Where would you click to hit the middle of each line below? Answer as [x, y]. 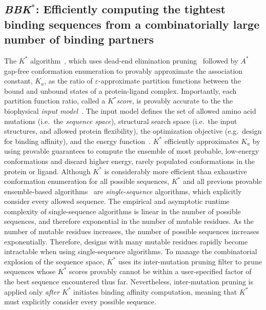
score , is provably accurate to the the [175, 101]
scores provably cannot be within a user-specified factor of [160, 271]
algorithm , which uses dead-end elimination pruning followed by [134, 60]
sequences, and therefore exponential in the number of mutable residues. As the [129, 221]
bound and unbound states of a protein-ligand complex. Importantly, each [120, 90]
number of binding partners [79, 39]
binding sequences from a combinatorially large [132, 24]
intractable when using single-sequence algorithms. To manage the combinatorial [131, 251]
